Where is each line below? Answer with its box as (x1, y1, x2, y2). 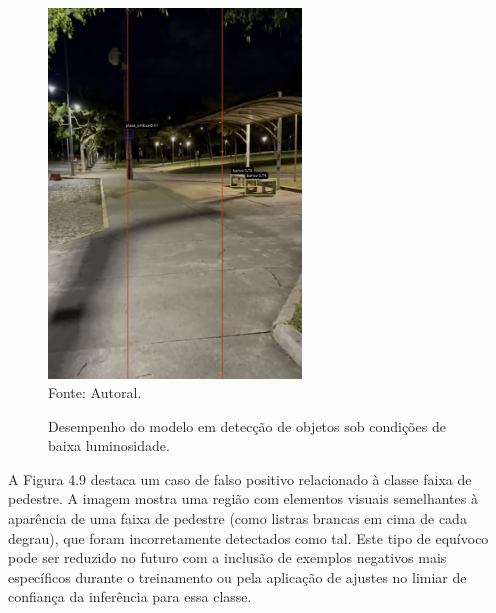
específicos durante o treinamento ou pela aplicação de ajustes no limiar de (8, 566, 467, 587)
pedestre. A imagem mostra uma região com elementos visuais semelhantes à (8, 488, 478, 509)
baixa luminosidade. (48, 435, 170, 456)
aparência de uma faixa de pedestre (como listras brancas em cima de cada (8, 508, 467, 529)
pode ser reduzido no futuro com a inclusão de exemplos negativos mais (8, 547, 447, 568)
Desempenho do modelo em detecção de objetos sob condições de (48, 415, 446, 436)
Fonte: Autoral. (48, 382, 142, 403)
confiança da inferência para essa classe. (8, 586, 252, 607)
